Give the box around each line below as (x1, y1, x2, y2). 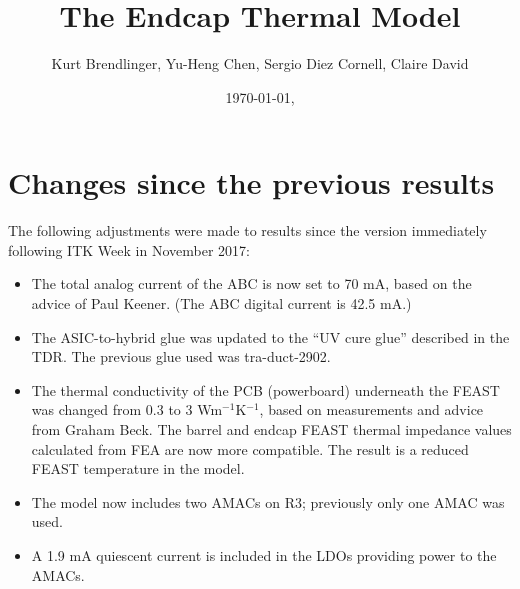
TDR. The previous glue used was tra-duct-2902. (31, 346, 331, 367)
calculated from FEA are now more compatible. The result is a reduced (31, 438, 469, 459)
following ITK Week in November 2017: (8, 239, 250, 260)
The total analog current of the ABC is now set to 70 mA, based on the (31, 273, 472, 294)
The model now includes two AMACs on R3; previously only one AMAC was (31, 491, 505, 512)
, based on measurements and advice (259, 399, 484, 420)
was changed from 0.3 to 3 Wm (31, 399, 223, 420)
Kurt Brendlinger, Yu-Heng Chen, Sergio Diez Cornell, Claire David (51, 53, 469, 74)
